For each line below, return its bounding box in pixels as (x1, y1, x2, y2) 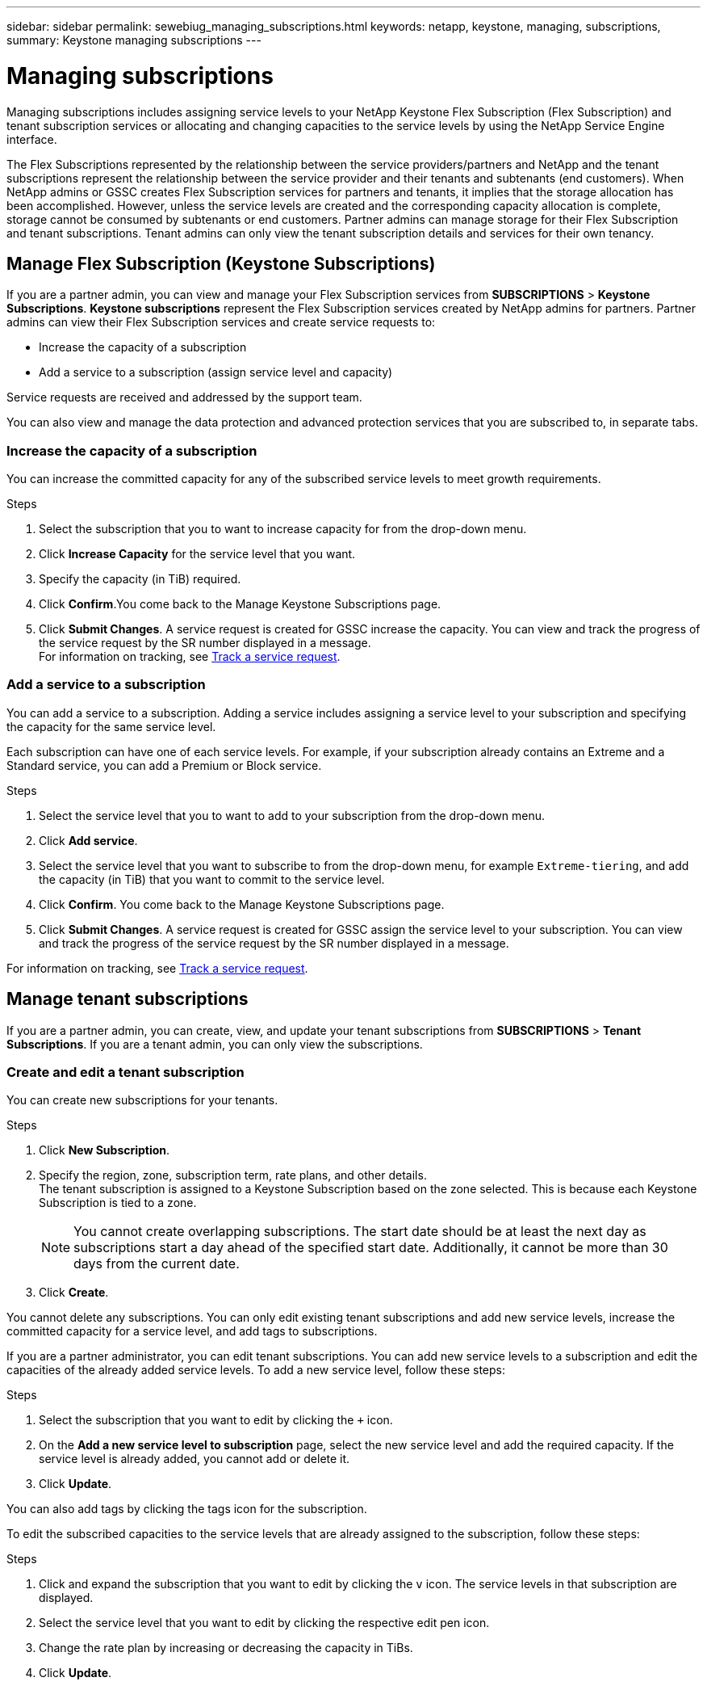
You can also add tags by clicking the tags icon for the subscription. (6, 1502, 367, 1516)
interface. (6, 132, 57, 146)
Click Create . (39, 1285, 109, 1300)
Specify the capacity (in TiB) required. (39, 572, 241, 587)
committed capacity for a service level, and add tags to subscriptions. (6, 1324, 378, 1339)
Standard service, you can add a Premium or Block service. (6, 758, 322, 772)
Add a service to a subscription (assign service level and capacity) (39, 365, 393, 380)
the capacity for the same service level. (6, 719, 216, 734)
